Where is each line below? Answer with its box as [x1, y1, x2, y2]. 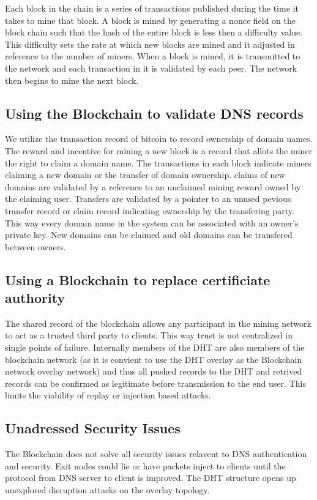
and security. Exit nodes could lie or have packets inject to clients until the [5, 459, 286, 472]
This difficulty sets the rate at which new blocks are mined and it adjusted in [5, 37, 295, 50]
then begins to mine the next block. [5, 73, 139, 86]
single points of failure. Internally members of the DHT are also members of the [5, 341, 305, 354]
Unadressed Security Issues [5, 419, 181, 438]
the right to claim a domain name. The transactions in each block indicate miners [5, 156, 311, 169]
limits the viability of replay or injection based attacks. [5, 389, 211, 401]
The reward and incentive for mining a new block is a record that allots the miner [5, 144, 313, 157]
